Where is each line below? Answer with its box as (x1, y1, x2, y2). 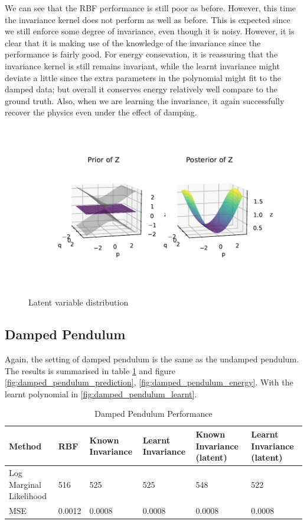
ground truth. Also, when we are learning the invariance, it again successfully (5, 94, 285, 107)
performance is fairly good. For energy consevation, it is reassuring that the (5, 48, 278, 60)
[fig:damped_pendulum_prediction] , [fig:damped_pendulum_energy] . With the (5, 376, 293, 388)
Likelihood (9, 490, 47, 502)
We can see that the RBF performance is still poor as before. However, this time (5, 2, 296, 14)
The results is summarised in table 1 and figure (5, 364, 176, 377)
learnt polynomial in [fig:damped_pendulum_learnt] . (5, 387, 197, 400)
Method (9, 439, 42, 452)
